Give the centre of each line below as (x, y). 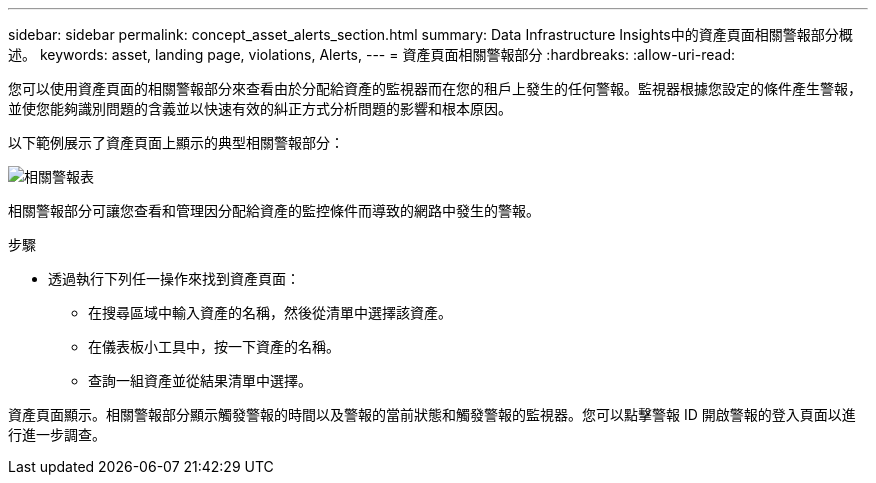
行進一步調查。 (57, 434)
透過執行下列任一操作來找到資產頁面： (174, 278)
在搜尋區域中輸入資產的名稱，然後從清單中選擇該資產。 (270, 312)
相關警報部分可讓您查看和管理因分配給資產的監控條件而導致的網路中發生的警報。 (274, 210)
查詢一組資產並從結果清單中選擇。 (200, 380)
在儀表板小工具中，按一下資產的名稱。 (214, 346)
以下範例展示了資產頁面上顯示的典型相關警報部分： (176, 142)
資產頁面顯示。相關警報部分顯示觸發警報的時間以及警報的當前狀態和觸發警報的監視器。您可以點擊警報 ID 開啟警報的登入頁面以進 (432, 414)
